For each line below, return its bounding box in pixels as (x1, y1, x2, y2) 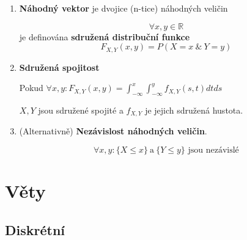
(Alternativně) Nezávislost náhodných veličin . (19, 125, 207, 137)
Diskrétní (5, 220, 65, 239)
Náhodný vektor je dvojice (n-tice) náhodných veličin (19, 2, 228, 14)
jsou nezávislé (188, 146, 239, 155)
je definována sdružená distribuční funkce (19, 30, 190, 43)
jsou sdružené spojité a (38, 104, 123, 117)
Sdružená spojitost (19, 60, 100, 73)
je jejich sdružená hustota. (145, 104, 243, 117)
